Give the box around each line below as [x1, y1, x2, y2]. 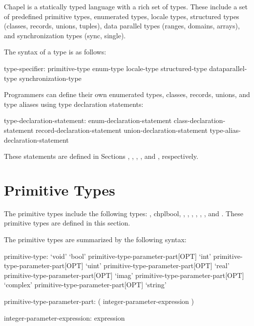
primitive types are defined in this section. [4, 218, 130, 228]
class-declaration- [173, 115, 226, 125]
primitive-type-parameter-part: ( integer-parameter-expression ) [4, 296, 194, 306]
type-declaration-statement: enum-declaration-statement [4, 115, 172, 125]
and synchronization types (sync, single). [4, 30, 126, 40]
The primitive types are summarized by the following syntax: [4, 234, 187, 245]
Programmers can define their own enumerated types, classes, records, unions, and [4, 89, 250, 100]
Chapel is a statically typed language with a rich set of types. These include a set [4, 1, 248, 11]
